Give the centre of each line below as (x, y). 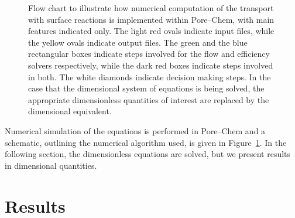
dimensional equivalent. (70, 111)
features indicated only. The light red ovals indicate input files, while (151, 31)
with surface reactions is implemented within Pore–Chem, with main (151, 19)
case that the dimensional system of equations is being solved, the (146, 88)
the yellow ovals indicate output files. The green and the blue (138, 42)
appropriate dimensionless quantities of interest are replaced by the (149, 99)
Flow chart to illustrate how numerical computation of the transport (151, 8)
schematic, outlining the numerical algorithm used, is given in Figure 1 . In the (146, 142)
